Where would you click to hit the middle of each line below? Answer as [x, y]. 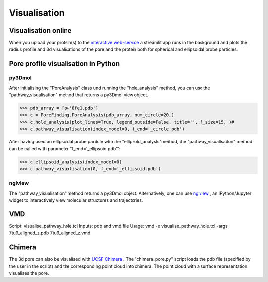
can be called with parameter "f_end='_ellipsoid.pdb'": [65, 148]
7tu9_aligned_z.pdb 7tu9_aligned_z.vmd [50, 233]
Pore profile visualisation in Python [65, 64]
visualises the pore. [29, 273]
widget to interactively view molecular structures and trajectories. [76, 200]
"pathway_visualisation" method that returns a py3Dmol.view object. [79, 95]
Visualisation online [40, 31]
